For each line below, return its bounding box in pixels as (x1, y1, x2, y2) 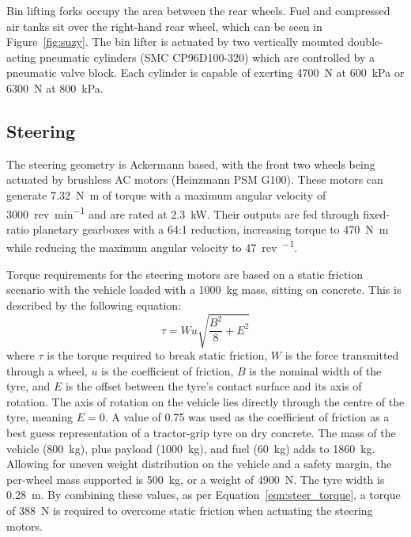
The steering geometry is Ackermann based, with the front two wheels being (6, 155, 375, 172)
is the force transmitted (285, 346, 399, 363)
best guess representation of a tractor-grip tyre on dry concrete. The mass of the (6, 424, 396, 440)
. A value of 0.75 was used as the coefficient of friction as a (104, 409, 390, 425)
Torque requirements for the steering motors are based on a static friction (6, 265, 364, 282)
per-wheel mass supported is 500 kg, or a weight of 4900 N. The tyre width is (6, 470, 385, 487)
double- (347, 33, 383, 50)
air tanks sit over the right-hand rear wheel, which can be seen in (6, 17, 322, 34)
